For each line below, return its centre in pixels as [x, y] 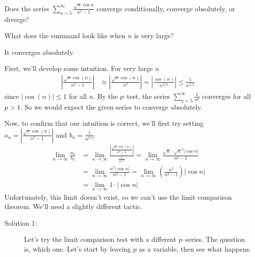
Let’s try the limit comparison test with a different [100, 239]
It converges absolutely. [39, 52]
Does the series [27, 8]
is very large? [154, 35]
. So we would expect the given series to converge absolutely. [111, 106]
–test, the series [147, 96]
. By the [106, 96]
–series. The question [214, 239]
